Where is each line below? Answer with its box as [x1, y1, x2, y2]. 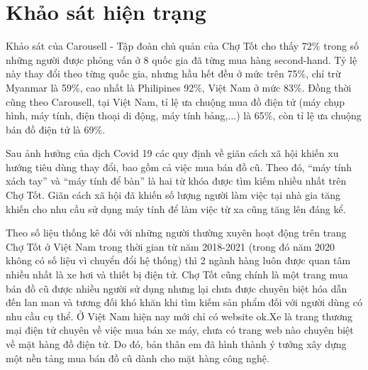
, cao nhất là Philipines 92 [79, 80, 194, 94]
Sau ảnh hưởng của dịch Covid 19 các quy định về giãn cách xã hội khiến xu [6, 146, 339, 160]
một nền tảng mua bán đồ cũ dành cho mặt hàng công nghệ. [6, 350, 269, 365]
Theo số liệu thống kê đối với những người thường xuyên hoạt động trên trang [6, 225, 347, 240]
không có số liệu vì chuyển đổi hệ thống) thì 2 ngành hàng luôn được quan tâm [6, 253, 351, 268]
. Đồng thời [301, 80, 352, 94]
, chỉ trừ [306, 66, 341, 81]
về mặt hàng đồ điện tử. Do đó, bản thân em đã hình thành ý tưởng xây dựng [6, 337, 347, 351]
